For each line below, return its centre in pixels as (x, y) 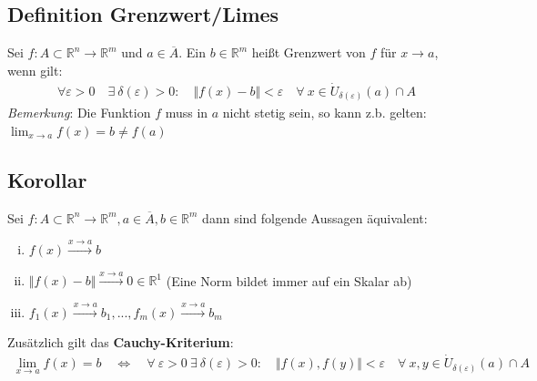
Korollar (47, 179)
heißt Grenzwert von (309, 52)
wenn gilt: (35, 70)
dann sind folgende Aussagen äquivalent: (315, 217)
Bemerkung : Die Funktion (79, 113)
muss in (187, 113)
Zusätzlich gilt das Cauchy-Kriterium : (121, 342)
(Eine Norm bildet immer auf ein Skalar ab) (289, 280)
